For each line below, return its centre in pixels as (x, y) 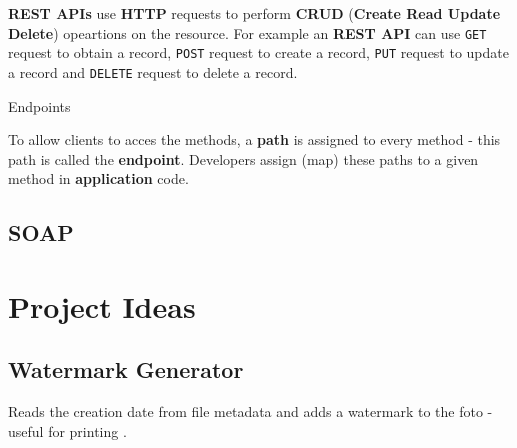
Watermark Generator (126, 369)
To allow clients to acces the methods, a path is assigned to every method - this (254, 139)
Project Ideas (102, 305)
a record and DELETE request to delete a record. (153, 71)
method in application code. (98, 178)
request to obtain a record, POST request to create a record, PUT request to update (258, 52)
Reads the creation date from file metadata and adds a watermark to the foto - (250, 411)
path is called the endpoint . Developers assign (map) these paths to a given (243, 158)
